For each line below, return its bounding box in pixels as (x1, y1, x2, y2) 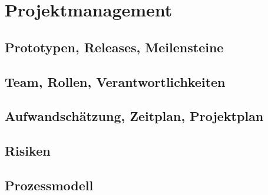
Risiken (5, 142, 51, 160)
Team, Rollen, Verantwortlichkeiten (5, 72, 226, 90)
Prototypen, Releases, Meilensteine (5, 38, 224, 56)
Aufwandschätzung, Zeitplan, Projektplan (5, 107, 264, 125)
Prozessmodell (5, 176, 94, 194)
